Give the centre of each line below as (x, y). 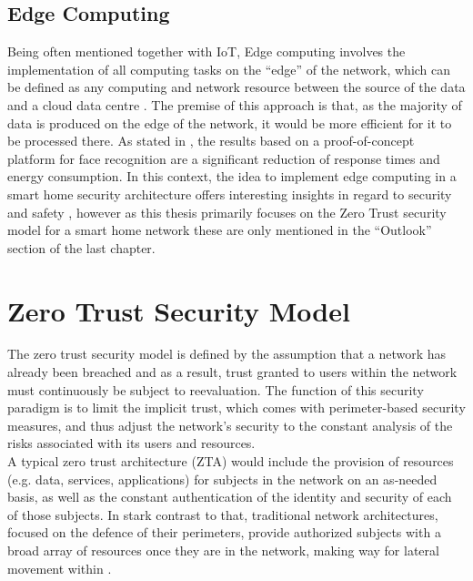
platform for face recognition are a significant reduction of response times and (224, 158)
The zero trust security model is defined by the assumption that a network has (227, 354)
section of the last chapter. (81, 247)
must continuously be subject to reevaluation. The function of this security (216, 389)
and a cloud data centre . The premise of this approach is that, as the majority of (235, 104)
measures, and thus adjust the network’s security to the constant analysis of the (230, 425)
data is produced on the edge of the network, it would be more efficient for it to (230, 122)
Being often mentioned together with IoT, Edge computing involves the (206, 51)
